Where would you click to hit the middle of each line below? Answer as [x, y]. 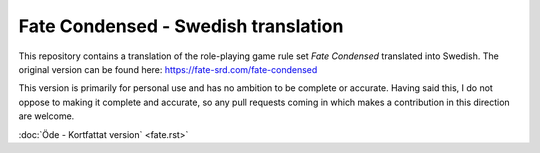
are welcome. [46, 116]
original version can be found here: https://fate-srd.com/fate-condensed [168, 69]
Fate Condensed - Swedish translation [181, 26]
